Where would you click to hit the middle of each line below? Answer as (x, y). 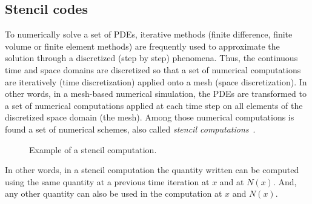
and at (232, 181)
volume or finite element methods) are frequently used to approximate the (142, 46)
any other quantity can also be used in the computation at (114, 193)
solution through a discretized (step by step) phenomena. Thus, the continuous (151, 58)
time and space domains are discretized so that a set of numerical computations (153, 69)
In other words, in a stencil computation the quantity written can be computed (152, 170)
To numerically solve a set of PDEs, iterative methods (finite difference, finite (149, 34)
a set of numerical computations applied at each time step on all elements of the (154, 105)
